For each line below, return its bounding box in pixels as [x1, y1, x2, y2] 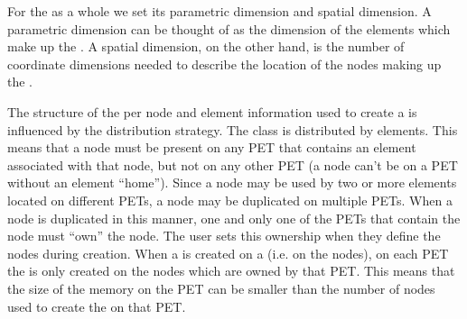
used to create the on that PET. [7, 296, 186, 315]
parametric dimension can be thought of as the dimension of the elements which [7, 19, 451, 38]
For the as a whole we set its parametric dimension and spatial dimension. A [7, 2, 432, 20]
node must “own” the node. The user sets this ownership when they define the [7, 226, 441, 245]
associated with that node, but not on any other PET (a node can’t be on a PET [7, 155, 458, 174]
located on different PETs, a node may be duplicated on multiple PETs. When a [7, 190, 453, 209]
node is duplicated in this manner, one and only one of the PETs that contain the [7, 208, 461, 227]
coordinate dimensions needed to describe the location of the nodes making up [7, 54, 442, 73]
